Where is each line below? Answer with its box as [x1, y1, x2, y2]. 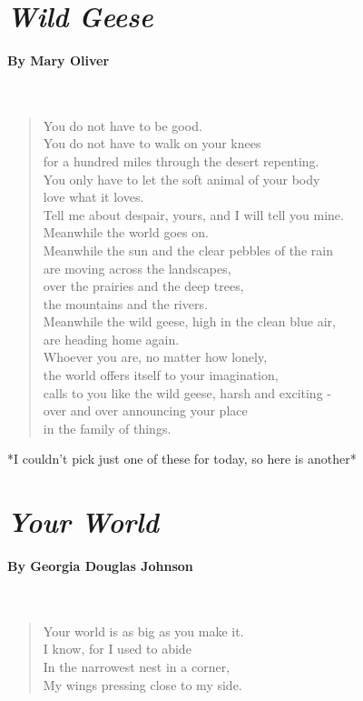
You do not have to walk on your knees [43, 134, 261, 153]
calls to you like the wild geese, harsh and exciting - [43, 383, 331, 402]
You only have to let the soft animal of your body [43, 169, 320, 188]
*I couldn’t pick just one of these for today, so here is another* [7, 449, 357, 468]
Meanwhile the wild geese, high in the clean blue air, [43, 312, 336, 331]
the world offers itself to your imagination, [43, 366, 279, 385]
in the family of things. [43, 418, 172, 437]
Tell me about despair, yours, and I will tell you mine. [43, 205, 344, 224]
